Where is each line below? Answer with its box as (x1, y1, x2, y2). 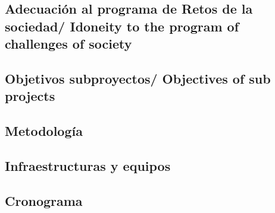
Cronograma (5, 191, 83, 209)
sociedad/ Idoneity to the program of (5, 17, 239, 35)
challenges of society (5, 34, 132, 53)
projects (5, 87, 55, 105)
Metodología (5, 122, 83, 140)
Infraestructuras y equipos (5, 156, 171, 174)
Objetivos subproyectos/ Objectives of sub (5, 69, 271, 87)
